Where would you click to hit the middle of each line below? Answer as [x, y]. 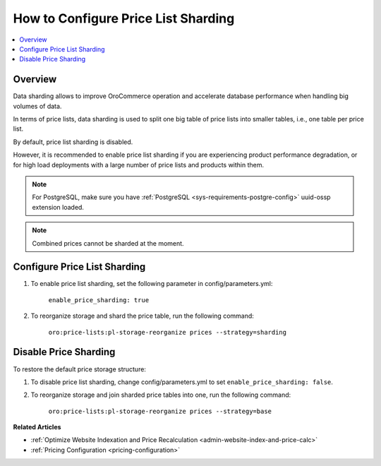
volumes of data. [37, 106]
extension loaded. [58, 207]
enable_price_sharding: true [99, 300]
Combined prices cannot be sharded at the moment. [108, 243]
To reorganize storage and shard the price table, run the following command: [142, 316]
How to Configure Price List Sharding [124, 18]
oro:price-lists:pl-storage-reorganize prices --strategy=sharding [168, 332]
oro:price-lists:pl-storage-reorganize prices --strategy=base [160, 411]
